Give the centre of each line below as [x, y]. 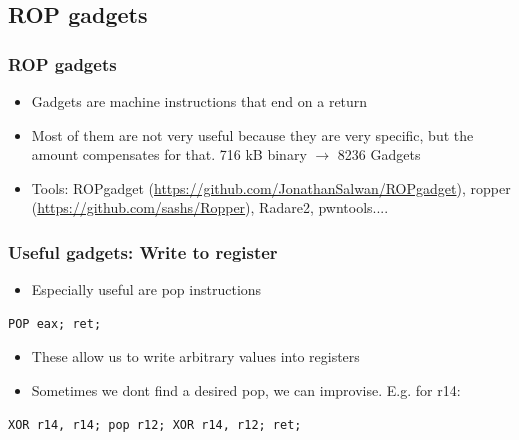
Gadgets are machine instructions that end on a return [199, 101]
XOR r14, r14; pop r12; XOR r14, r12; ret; [155, 424]
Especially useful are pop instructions [146, 289]
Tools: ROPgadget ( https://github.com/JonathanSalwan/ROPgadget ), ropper [271, 187]
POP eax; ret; [55, 323]
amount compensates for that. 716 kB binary [169, 154]
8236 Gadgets [379, 154]
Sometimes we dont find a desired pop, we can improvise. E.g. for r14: [246, 389]
